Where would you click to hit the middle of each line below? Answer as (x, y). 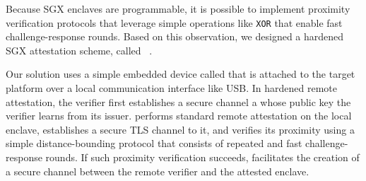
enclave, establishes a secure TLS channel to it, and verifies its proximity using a (180, 129)
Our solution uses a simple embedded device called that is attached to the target (181, 74)
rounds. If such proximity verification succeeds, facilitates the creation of (202, 157)
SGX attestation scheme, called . (79, 50)
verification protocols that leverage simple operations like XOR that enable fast (174, 22)
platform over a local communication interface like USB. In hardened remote (171, 88)
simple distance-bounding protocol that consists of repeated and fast (154, 143)
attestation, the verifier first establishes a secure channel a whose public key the (178, 101)
